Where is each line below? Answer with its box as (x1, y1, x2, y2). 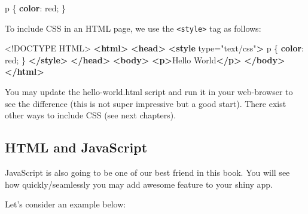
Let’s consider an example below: (5, 198, 126, 210)
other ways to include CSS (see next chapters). (5, 109, 176, 121)
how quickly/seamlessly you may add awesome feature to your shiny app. (5, 178, 273, 190)
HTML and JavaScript (5, 138, 148, 157)
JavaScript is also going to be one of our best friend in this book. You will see (5, 166, 290, 179)
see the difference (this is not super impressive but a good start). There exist (5, 97, 286, 109)
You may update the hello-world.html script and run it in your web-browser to (5, 85, 293, 98)
